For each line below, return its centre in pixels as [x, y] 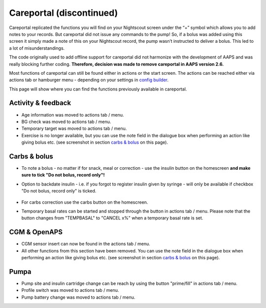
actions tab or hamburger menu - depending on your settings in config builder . [89, 80]
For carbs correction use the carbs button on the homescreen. [85, 202]
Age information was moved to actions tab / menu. [73, 115]
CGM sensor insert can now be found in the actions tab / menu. [86, 244]
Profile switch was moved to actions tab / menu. [70, 290]
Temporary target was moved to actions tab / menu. [74, 128]
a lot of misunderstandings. [37, 48]
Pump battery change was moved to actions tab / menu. [78, 297]
